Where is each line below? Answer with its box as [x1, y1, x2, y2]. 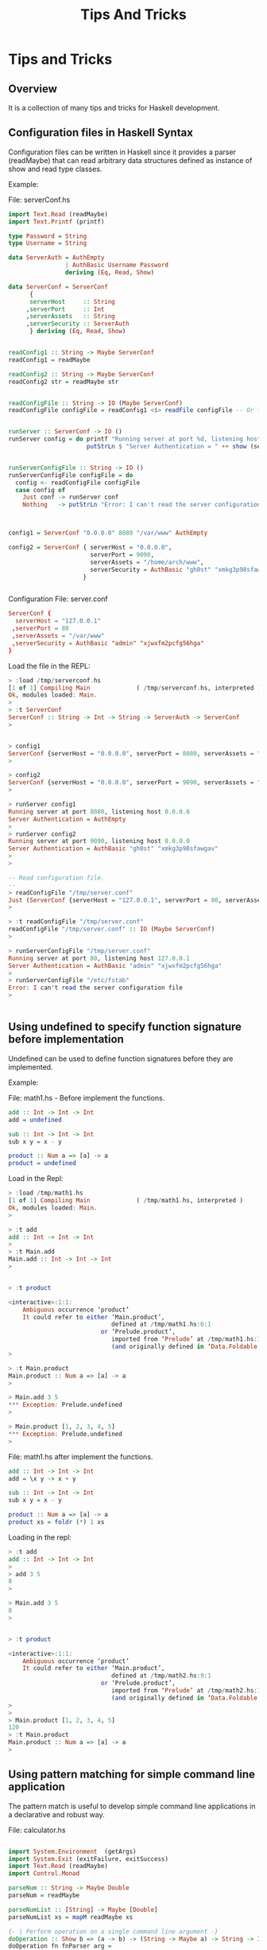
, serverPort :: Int [25, 305, 105, 313]
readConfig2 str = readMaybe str [8, 378, 119, 386]
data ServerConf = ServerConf [8, 282, 109, 291]
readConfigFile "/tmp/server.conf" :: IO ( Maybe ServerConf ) [8, 925, 215, 934]
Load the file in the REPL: [8, 661, 91, 670]
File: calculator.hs [8, 1825, 66, 1835]
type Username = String [8, 239, 87, 247]
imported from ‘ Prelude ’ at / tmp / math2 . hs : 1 [110, 1687, 261, 1695]
